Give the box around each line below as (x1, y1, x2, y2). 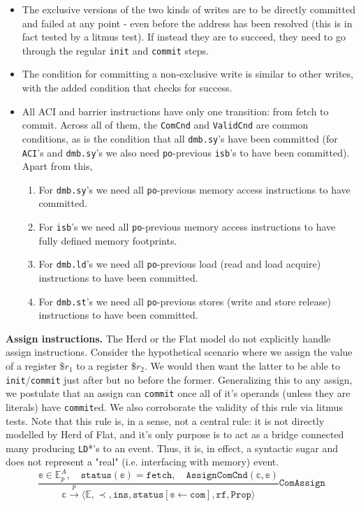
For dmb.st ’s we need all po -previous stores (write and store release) (38, 294, 331, 308)
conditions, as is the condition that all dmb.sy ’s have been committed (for (22, 131, 338, 145)
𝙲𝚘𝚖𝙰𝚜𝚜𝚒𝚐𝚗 (279, 478, 325, 489)
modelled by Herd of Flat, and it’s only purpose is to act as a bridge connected (6, 427, 344, 442)
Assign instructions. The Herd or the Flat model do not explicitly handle (6, 331, 331, 345)
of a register (6, 358, 57, 373)
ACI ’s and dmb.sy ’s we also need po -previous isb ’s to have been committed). (22, 145, 350, 159)
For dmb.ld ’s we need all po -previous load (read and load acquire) (38, 256, 321, 271)
